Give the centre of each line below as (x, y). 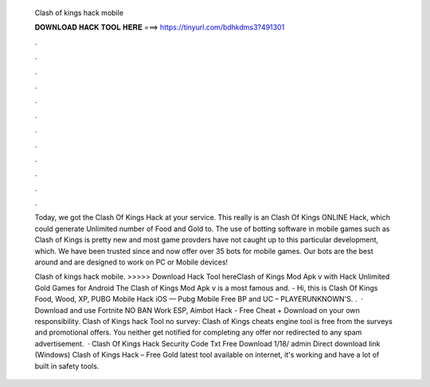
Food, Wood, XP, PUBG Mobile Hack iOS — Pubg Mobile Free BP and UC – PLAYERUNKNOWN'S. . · (199, 299)
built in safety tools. (67, 365)
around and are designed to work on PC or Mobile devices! (131, 262)
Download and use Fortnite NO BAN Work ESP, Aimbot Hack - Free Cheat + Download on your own (197, 310)
